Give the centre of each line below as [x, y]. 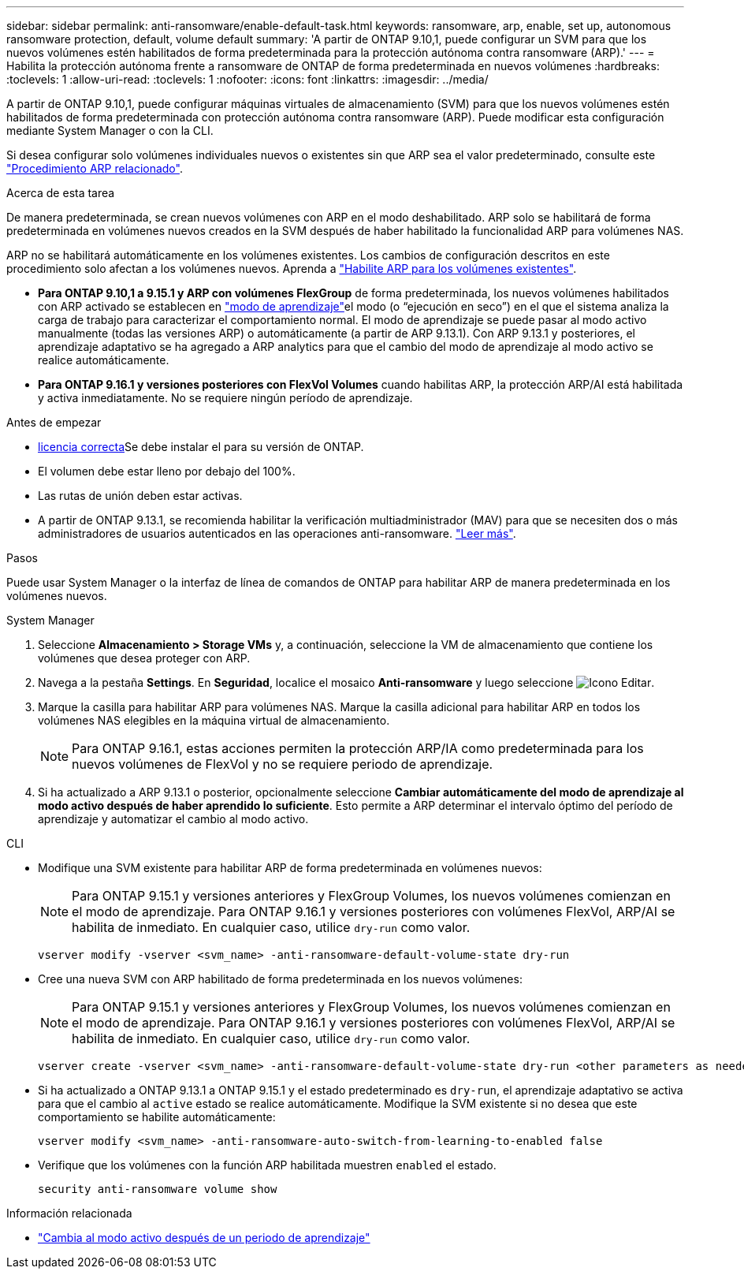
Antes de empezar [54, 422]
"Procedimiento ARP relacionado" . [95, 168]
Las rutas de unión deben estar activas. [140, 496]
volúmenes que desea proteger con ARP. [144, 658]
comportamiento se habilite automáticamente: [157, 1117]
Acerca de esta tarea [61, 193]
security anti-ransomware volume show [158, 1189]
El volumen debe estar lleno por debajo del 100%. [167, 471]
